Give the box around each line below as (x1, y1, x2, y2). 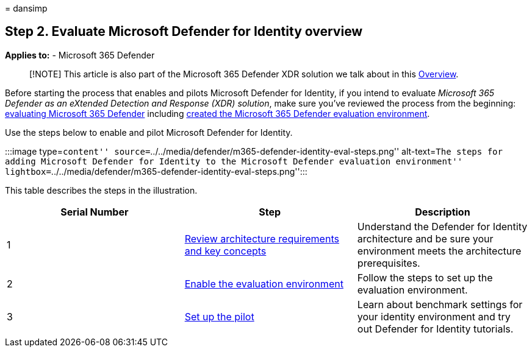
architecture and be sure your (357, 232, 494, 245)
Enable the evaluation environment (184, 277, 343, 290)
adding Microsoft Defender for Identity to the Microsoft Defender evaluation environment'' (5, 156, 463, 166)
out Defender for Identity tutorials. (357, 322, 514, 335)
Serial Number (60, 205, 129, 218)
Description (415, 205, 470, 218)
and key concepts (184, 244, 267, 257)
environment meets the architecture (357, 244, 522, 257)
